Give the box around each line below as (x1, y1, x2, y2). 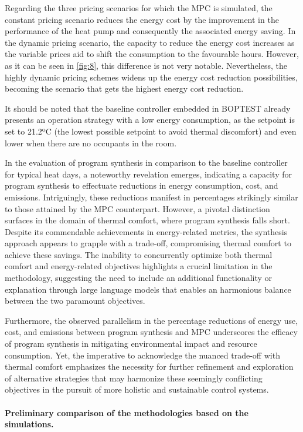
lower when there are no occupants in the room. (5, 136, 177, 149)
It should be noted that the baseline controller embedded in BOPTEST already (5, 102, 291, 114)
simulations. (5, 418, 54, 430)
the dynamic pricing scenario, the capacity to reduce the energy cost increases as (5, 36, 295, 48)
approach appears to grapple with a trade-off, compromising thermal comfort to (5, 237, 291, 249)
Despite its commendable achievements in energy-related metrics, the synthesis (5, 225, 288, 237)
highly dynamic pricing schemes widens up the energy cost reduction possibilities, (5, 71, 298, 83)
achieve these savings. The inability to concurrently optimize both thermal (5, 248, 273, 260)
